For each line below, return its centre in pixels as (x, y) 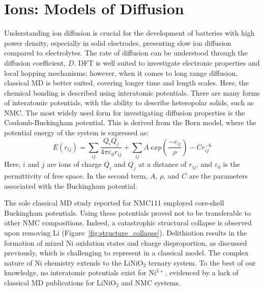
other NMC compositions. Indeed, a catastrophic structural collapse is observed (128, 223)
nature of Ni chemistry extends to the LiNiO (74, 262)
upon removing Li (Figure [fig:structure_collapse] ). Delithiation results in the (126, 232)
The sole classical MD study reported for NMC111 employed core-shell (114, 203)
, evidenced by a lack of (202, 272)
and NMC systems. (151, 282)
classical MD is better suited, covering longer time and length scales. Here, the (127, 83)
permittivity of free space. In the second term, (76, 176)
